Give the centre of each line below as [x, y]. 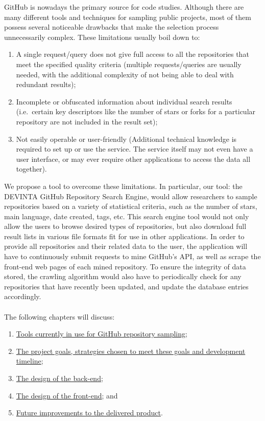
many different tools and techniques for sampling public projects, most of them [128, 17]
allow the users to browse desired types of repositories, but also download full [125, 226]
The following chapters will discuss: [59, 316]
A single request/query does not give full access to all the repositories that [132, 54]
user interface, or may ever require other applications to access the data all [133, 159]
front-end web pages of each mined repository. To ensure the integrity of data [125, 266]
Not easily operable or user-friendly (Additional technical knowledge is [126, 139]
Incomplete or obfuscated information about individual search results [124, 101]
